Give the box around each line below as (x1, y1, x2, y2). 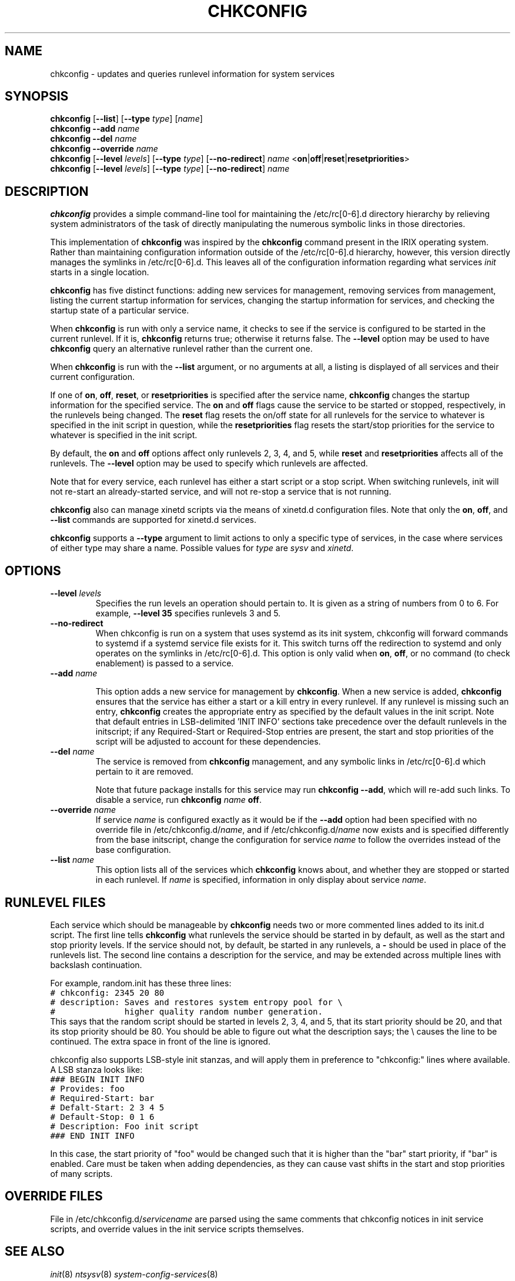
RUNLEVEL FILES (5, 895, 106, 910)
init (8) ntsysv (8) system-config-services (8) (50, 1269, 218, 1279)
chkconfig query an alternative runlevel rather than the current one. (50, 343, 313, 354)
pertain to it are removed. (95, 766, 193, 777)
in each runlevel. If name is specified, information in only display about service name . (95, 875, 427, 885)
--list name (50, 855, 95, 865)
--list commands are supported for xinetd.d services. (50, 515, 257, 525)
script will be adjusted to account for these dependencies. (95, 736, 321, 747)
